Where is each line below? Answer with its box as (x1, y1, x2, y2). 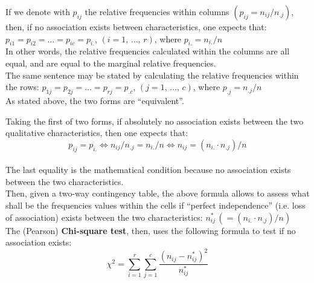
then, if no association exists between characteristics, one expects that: (5, 21, 267, 33)
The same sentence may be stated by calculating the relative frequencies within (5, 68, 299, 81)
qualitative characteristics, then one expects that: (5, 126, 188, 139)
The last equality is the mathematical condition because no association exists (5, 163, 291, 176)
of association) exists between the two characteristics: (5, 210, 203, 223)
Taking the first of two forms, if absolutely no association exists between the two (5, 114, 304, 127)
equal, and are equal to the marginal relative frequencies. (5, 56, 216, 69)
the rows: (5, 80, 39, 93)
